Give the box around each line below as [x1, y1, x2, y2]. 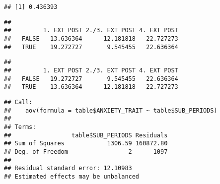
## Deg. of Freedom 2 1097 [4, 148, 168, 155]
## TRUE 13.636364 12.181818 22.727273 [4, 83, 178, 91]
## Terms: [4, 123, 36, 130]
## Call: [4, 98, 33, 106]
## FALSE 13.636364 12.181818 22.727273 [4, 35, 178, 42]
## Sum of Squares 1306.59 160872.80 [4, 140, 168, 147]
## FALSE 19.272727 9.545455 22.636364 [4, 75, 178, 82]
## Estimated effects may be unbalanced [4, 173, 140, 180]
